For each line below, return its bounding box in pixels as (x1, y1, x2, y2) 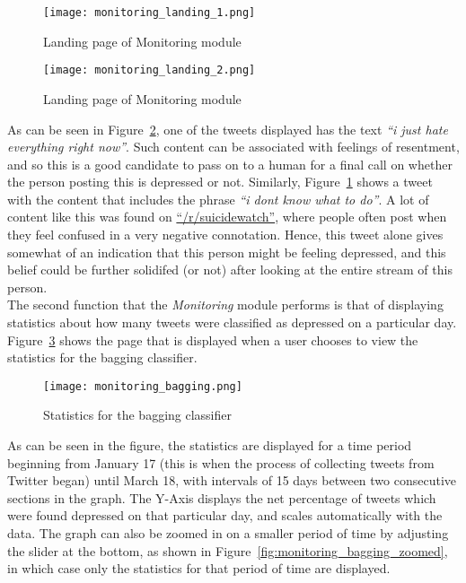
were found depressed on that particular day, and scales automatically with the (7, 506, 443, 525)
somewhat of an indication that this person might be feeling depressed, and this (7, 242, 446, 261)
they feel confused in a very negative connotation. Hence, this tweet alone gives (7, 225, 444, 244)
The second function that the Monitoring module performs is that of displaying (7, 295, 444, 314)
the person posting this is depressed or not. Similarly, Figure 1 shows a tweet (7, 172, 433, 191)
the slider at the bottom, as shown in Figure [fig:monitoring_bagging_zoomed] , (7, 541, 448, 560)
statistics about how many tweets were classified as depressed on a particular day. (7, 313, 457, 332)
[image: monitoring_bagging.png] (43, 379, 242, 393)
